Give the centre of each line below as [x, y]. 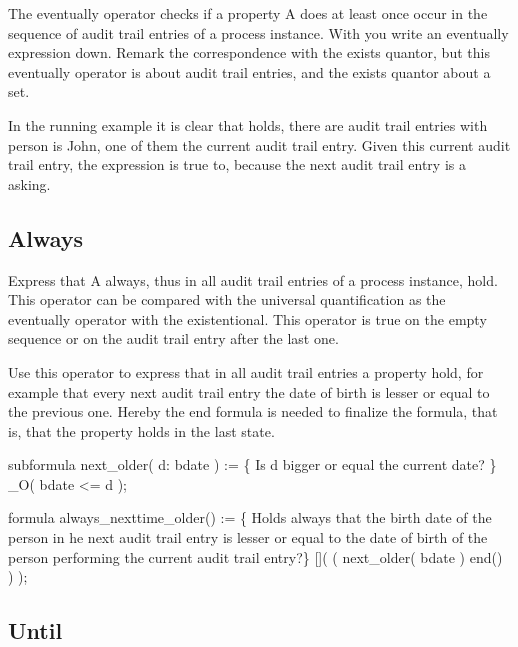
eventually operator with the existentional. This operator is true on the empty [247, 318]
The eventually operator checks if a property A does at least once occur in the [248, 13]
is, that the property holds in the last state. [141, 430]
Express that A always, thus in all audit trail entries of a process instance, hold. [253, 279]
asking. [29, 183]
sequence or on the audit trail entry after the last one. [173, 338]
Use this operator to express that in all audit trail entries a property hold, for [246, 371]
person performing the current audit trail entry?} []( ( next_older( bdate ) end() [255, 556]
